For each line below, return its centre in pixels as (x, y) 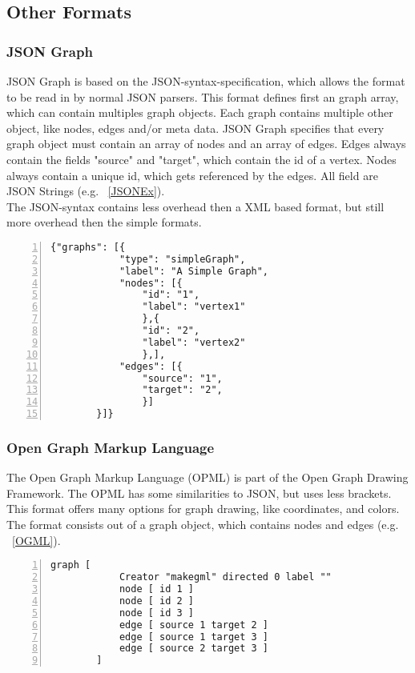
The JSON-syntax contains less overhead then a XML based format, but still (195, 206)
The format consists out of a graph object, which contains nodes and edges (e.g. (203, 525)
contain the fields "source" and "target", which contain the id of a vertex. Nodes (201, 159)
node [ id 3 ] (156, 613)
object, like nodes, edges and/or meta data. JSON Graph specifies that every (195, 128)
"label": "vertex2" (194, 342)
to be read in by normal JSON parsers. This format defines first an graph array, (203, 96)
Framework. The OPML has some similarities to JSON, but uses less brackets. (199, 493)
